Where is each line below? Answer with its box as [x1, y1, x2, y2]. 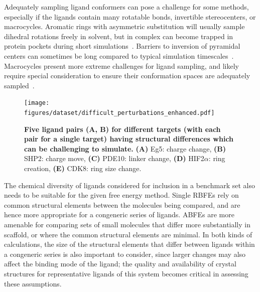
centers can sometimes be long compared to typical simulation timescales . [4, 50, 234, 61]
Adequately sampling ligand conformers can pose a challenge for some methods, [4, 2, 249, 12]
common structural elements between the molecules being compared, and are [4, 199, 240, 210]
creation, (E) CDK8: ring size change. [24, 163, 142, 174]
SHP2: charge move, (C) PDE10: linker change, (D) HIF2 [24, 153, 204, 164]
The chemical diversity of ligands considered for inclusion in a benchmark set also [4, 180, 255, 190]
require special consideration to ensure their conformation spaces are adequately [4, 70, 250, 81]
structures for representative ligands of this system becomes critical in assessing [4, 268, 248, 278]
